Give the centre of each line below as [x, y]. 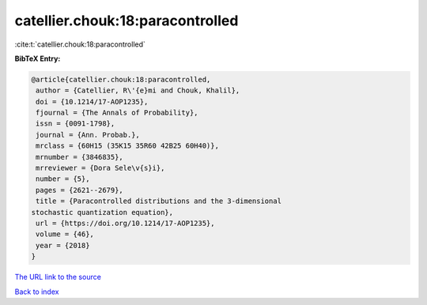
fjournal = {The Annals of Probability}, [117, 113]
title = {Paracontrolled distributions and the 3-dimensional [159, 201]
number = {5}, [63, 179]
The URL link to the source [58, 277]
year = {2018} [63, 245]
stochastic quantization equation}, [102, 212]
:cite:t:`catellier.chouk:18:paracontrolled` [80, 44]
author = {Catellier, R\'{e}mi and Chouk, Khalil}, [138, 90]
